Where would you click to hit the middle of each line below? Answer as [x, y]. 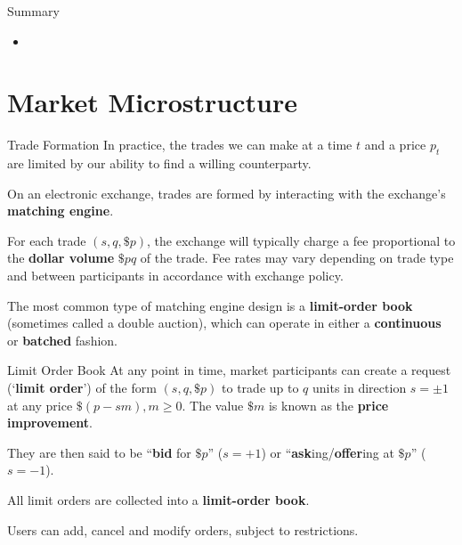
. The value [213, 405]
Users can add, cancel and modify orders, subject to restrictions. [183, 529]
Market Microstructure [152, 102]
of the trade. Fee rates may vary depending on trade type [297, 258]
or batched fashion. [62, 340]
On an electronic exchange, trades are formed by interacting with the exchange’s [227, 193]
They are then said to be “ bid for [99, 452]
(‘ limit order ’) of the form [82, 388]
